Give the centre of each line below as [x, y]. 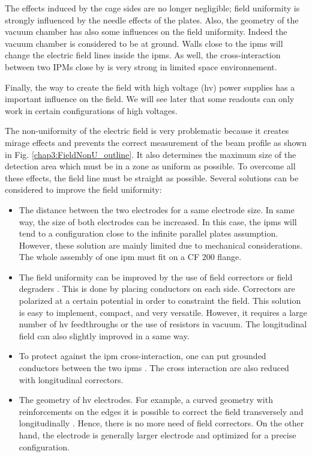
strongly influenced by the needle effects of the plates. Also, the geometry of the [152, 20]
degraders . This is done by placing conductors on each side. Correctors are [157, 289]
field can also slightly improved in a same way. [104, 335]
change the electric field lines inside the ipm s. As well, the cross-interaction [143, 55]
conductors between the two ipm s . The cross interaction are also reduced [154, 368]
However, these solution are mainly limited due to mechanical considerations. [160, 245]
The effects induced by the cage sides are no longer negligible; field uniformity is [152, 8]
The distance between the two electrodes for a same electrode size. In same [157, 209]
